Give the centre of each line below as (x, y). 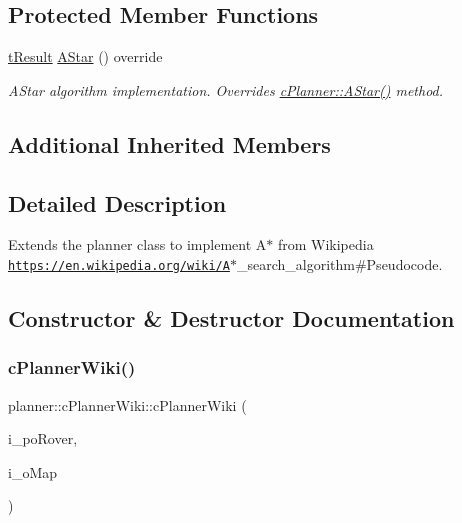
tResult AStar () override (85, 56)
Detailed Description (117, 202)
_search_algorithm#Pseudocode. (339, 263)
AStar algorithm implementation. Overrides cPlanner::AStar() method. (226, 89)
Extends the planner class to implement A (137, 244)
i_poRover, (43, 438)
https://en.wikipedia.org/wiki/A (119, 265)
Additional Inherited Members (169, 143)
